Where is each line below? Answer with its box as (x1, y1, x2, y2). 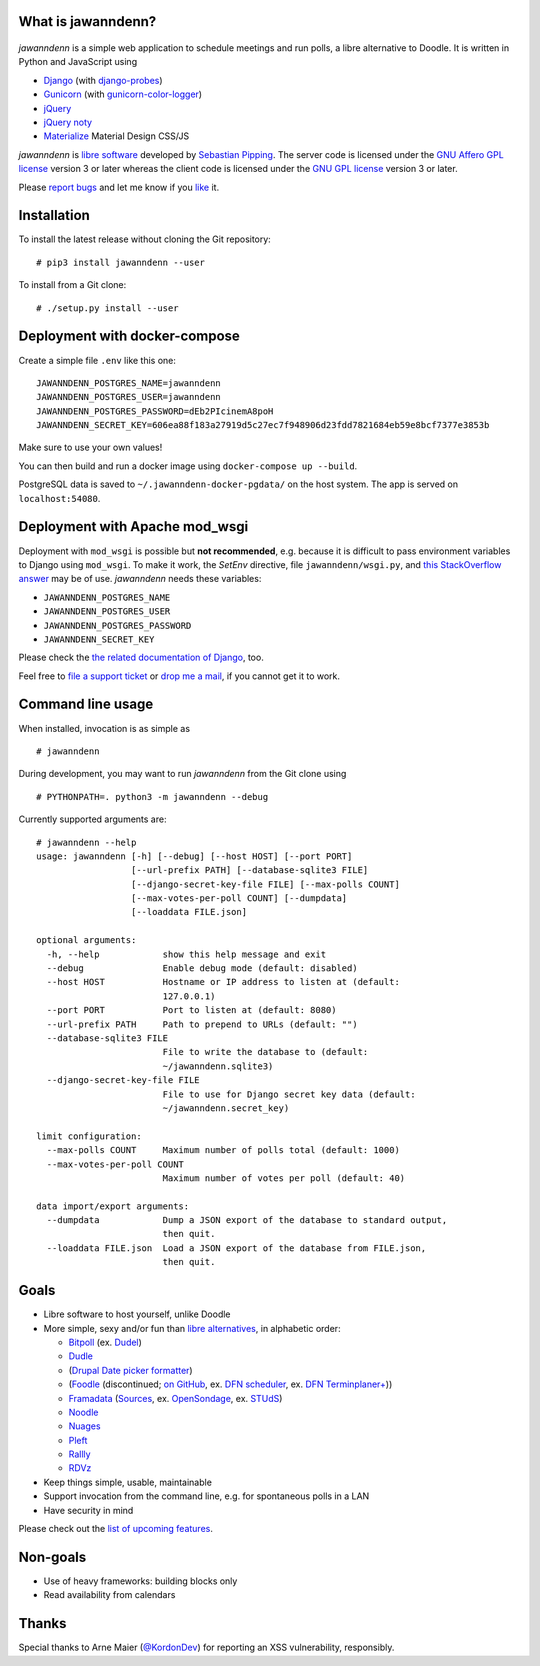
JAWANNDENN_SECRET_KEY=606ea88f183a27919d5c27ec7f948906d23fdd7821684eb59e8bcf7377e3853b (36, 420, 490, 431)
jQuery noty (43, 116, 93, 128)
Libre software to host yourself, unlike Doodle (43, 1308, 231, 1320)
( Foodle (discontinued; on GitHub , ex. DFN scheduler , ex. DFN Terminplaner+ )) (68, 1378, 393, 1390)
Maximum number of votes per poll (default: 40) (162, 1172, 406, 1184)
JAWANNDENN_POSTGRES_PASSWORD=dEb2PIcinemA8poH (36, 405, 274, 417)
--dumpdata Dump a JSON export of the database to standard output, (46, 1215, 448, 1226)
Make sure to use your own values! (18, 441, 163, 454)
